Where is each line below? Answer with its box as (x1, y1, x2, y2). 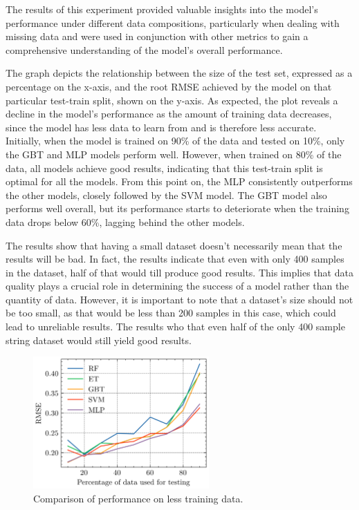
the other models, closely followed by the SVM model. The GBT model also (6, 187, 327, 202)
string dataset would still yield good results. (6, 332, 192, 347)
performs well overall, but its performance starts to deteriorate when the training (6, 201, 349, 216)
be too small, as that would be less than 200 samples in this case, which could (6, 305, 336, 320)
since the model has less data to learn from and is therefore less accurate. (6, 120, 317, 134)
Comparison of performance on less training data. (33, 491, 243, 505)
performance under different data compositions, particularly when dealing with (6, 15, 340, 30)
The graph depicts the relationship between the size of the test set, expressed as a (6, 66, 353, 80)
